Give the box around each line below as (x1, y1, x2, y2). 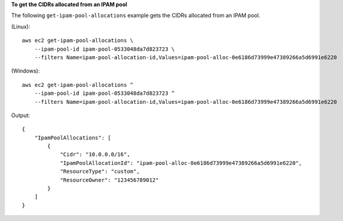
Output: (11, 112, 30, 119)
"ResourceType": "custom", (60, 168, 140, 175)
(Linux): (11, 23, 30, 30)
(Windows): (11, 67, 40, 75)
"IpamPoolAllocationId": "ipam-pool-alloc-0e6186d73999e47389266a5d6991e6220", (60, 159, 302, 166)
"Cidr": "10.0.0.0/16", (60, 151, 130, 158)
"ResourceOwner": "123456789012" (60, 176, 159, 184)
